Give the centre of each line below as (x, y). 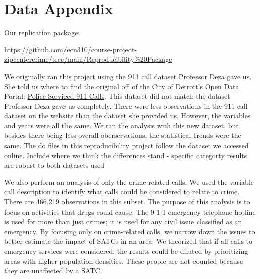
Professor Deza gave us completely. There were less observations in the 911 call (126, 106)
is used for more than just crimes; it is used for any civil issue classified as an (123, 221)
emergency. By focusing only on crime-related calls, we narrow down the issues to (130, 231)
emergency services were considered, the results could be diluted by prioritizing (126, 251)
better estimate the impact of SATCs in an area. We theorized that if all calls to (128, 241)
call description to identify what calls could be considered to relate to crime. (122, 192)
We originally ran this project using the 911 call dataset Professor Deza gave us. (128, 76)
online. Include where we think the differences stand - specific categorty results (126, 155)
